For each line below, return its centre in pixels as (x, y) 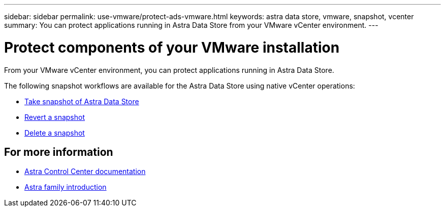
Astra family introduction (66, 187)
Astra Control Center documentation (85, 172)
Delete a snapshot (55, 133)
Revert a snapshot (55, 117)
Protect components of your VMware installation (172, 47)
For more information (59, 152)
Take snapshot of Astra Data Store (82, 101)
